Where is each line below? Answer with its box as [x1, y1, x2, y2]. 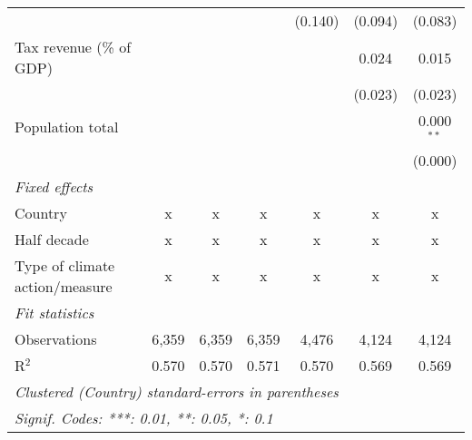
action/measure [15, 275, 113, 297]
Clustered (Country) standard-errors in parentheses [15, 380, 339, 402]
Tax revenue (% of [15, 36, 132, 57]
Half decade [15, 228, 89, 249]
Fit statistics [15, 301, 94, 323]
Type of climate [15, 254, 115, 276]
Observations [15, 328, 97, 349]
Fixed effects [15, 175, 93, 197]
